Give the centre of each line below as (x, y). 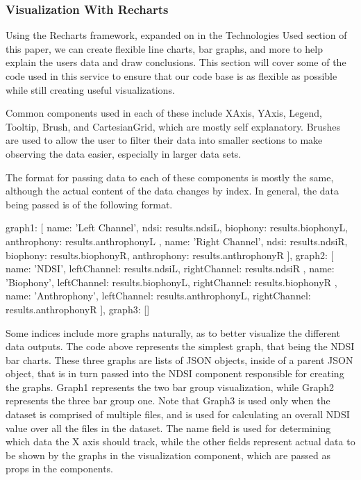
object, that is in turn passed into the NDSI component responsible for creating (175, 373)
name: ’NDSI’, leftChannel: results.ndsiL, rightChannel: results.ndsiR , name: (170, 268)
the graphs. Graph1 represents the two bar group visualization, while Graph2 (170, 387)
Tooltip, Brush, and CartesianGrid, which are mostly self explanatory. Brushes (173, 126)
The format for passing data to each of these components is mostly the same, (170, 177)
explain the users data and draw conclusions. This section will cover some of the (176, 62)
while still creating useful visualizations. (90, 89)
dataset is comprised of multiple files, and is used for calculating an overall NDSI (178, 414)
